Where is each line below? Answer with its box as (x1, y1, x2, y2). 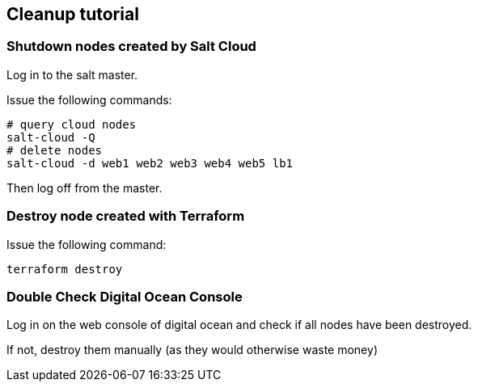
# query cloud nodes (6, 117, 137, 131)
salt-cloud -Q (6, 130, 95, 144)
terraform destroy (6, 262, 123, 276)
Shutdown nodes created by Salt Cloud (6, 38, 256, 55)
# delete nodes (6, 143, 103, 157)
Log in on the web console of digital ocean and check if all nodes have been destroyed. (6, 318, 472, 332)
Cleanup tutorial (6, 4, 139, 24)
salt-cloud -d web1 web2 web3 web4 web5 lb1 (6, 156, 294, 170)
